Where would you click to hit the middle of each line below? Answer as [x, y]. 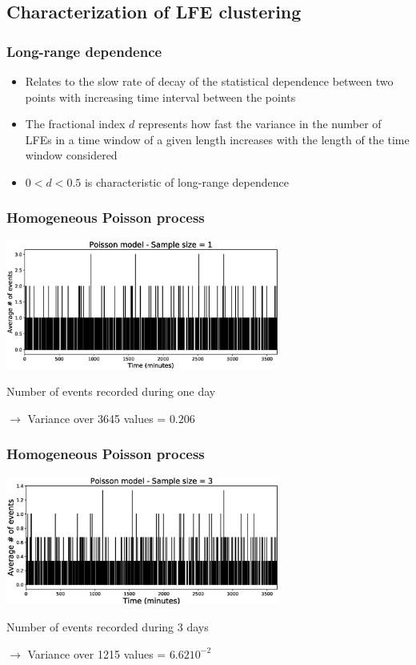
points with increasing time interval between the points [160, 97]
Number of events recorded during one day [111, 391]
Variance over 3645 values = [97, 418]
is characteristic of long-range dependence [186, 181]
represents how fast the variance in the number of [260, 124]
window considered [71, 155]
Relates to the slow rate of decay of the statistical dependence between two [209, 81]
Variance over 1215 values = [97, 653]
